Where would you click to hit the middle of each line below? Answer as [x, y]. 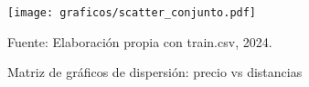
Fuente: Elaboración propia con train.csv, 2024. [140, 41]
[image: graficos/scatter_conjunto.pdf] [132, 13]
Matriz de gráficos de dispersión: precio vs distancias [155, 72]
